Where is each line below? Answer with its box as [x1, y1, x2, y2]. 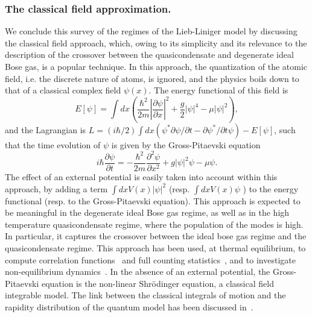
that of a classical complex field [5, 84, 121, 96]
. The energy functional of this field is [148, 84, 288, 96]
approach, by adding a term [5, 182, 108, 195]
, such [274, 123, 296, 136]
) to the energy [243, 182, 299, 195]
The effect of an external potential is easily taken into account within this [5, 171, 278, 183]
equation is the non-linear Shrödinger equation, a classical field [41, 277, 274, 289]
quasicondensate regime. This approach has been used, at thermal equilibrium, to [5, 241, 306, 254]
